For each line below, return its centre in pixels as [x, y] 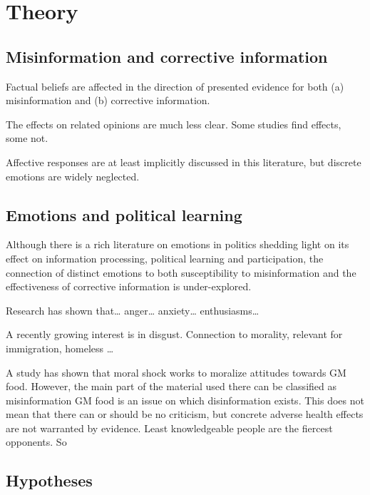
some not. [27, 138]
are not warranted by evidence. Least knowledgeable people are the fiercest [169, 428]
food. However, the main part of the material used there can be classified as [171, 386]
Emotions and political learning [124, 214]
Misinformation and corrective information [167, 56]
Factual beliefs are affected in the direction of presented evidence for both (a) [175, 86]
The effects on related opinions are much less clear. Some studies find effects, [174, 124]
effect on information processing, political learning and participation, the [165, 258]
